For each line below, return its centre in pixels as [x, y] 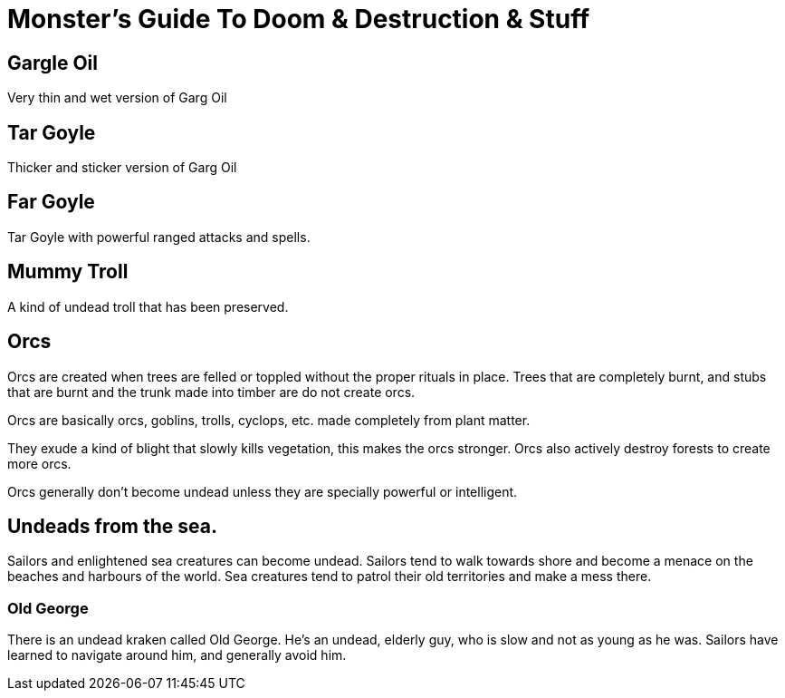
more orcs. [39, 463]
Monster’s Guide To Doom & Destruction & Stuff [299, 19]
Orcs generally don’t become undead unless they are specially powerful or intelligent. [263, 491]
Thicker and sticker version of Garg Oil [122, 168]
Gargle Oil [53, 63]
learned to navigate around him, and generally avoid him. [177, 655]
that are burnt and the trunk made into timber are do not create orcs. [211, 392]
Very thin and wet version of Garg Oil [117, 98]
